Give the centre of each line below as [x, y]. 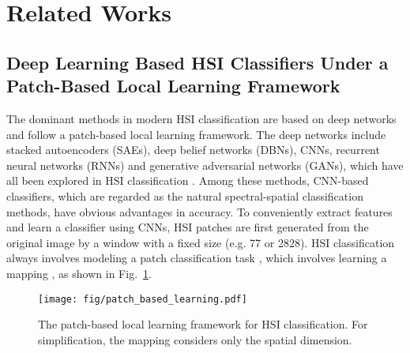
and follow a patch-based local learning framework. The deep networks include [196, 134]
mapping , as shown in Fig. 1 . [79, 273]
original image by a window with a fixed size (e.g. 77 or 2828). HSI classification [201, 242]
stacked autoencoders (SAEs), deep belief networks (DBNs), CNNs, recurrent [193, 150]
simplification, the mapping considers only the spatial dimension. [195, 339]
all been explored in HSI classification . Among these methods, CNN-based [188, 180]
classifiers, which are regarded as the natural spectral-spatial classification [185, 195]
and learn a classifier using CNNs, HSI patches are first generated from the [188, 227]
